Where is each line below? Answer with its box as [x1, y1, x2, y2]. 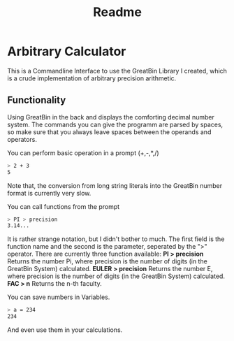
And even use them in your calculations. [7, 326, 123, 334]
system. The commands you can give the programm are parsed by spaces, [7, 120, 224, 129]
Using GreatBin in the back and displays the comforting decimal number [7, 113, 214, 121]
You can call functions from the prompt [7, 202, 120, 210]
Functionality [7, 94, 66, 106]
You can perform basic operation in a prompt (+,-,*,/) [7, 148, 159, 157]
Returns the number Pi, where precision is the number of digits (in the [7, 257, 207, 266]
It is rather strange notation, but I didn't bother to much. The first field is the [7, 235, 225, 243]
